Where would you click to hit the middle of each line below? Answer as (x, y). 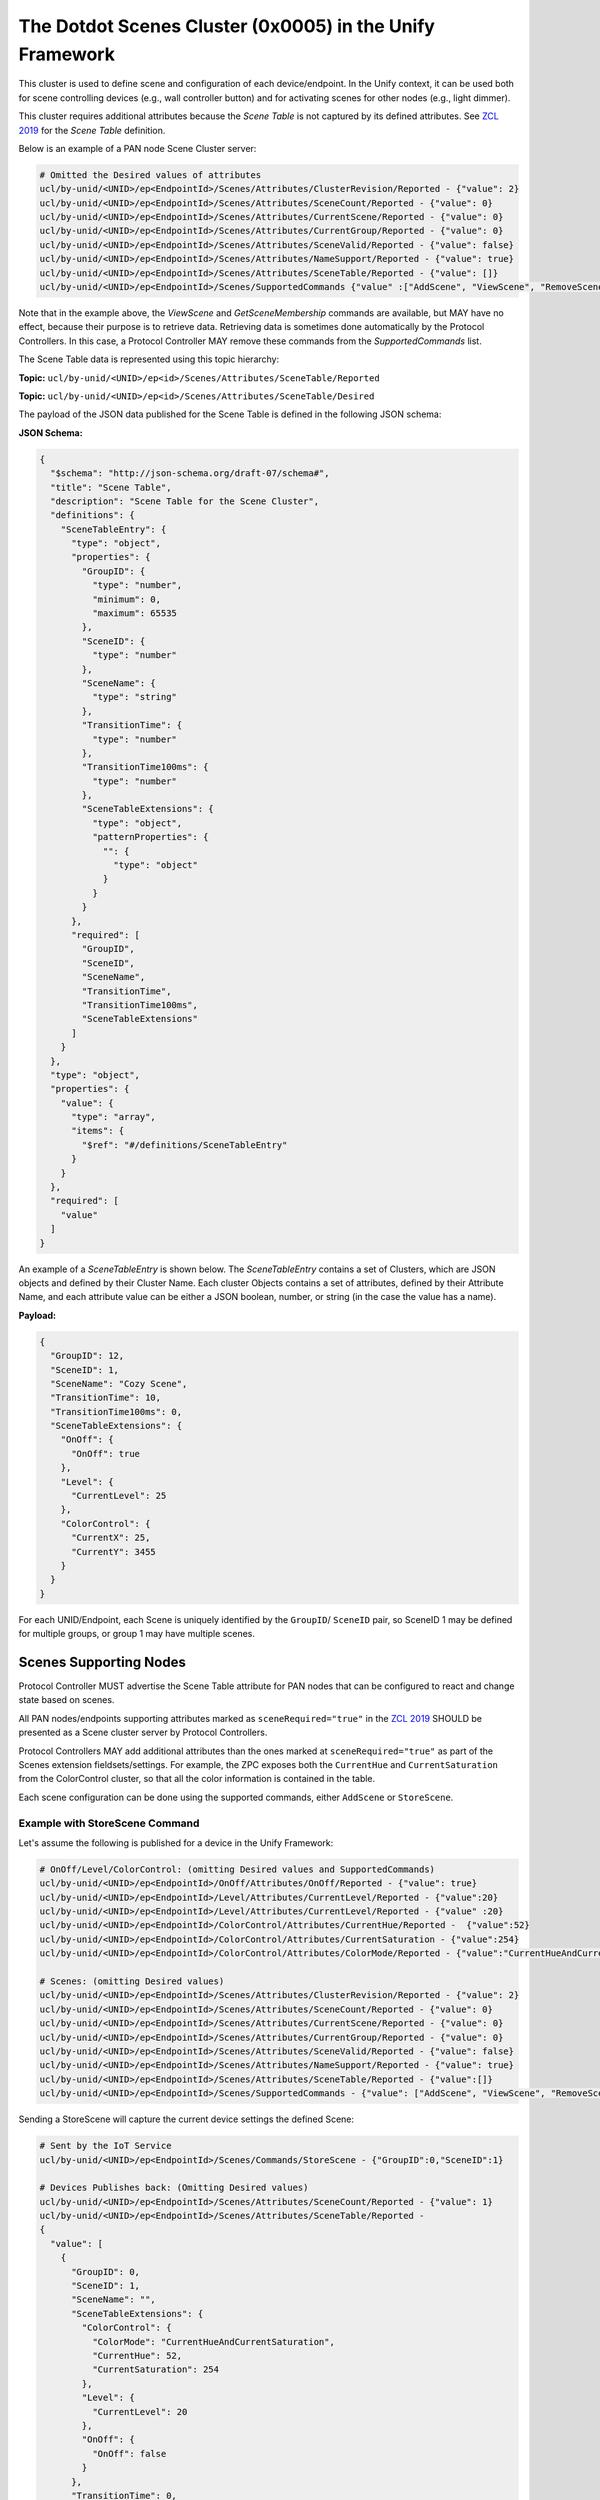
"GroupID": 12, (87, 1356)
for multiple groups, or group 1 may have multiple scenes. (136, 1634)
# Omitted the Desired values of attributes (150, 174)
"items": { (98, 1131)
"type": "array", (114, 1117)
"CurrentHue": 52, (137, 2355)
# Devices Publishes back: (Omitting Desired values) (174, 2188)
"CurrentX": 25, (111, 1538)
